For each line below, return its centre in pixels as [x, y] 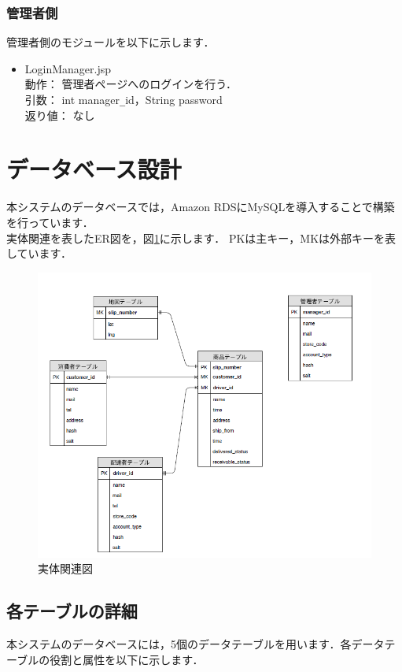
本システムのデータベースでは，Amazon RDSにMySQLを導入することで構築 [201, 207]
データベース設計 [94, 169]
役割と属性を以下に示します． [127, 659]
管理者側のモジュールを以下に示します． [111, 42]
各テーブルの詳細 [72, 611]
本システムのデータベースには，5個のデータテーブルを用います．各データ [195, 644]
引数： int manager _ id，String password [124, 99]
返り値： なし [60, 115]
